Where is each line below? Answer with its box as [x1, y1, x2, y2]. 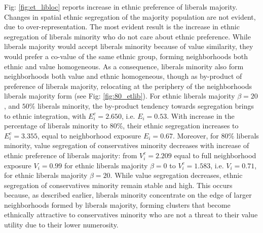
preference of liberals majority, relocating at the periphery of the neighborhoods [4, 80, 252, 91]
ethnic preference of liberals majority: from [4, 150, 137, 160]
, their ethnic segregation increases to [123, 120, 239, 131]
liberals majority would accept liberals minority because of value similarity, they [4, 41, 253, 52]
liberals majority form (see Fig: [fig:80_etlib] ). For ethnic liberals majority [4, 90, 235, 101]
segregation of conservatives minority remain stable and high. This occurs [4, 179, 233, 190]
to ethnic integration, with [4, 110, 86, 121]
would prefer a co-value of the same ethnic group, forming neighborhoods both [4, 51, 248, 61]
